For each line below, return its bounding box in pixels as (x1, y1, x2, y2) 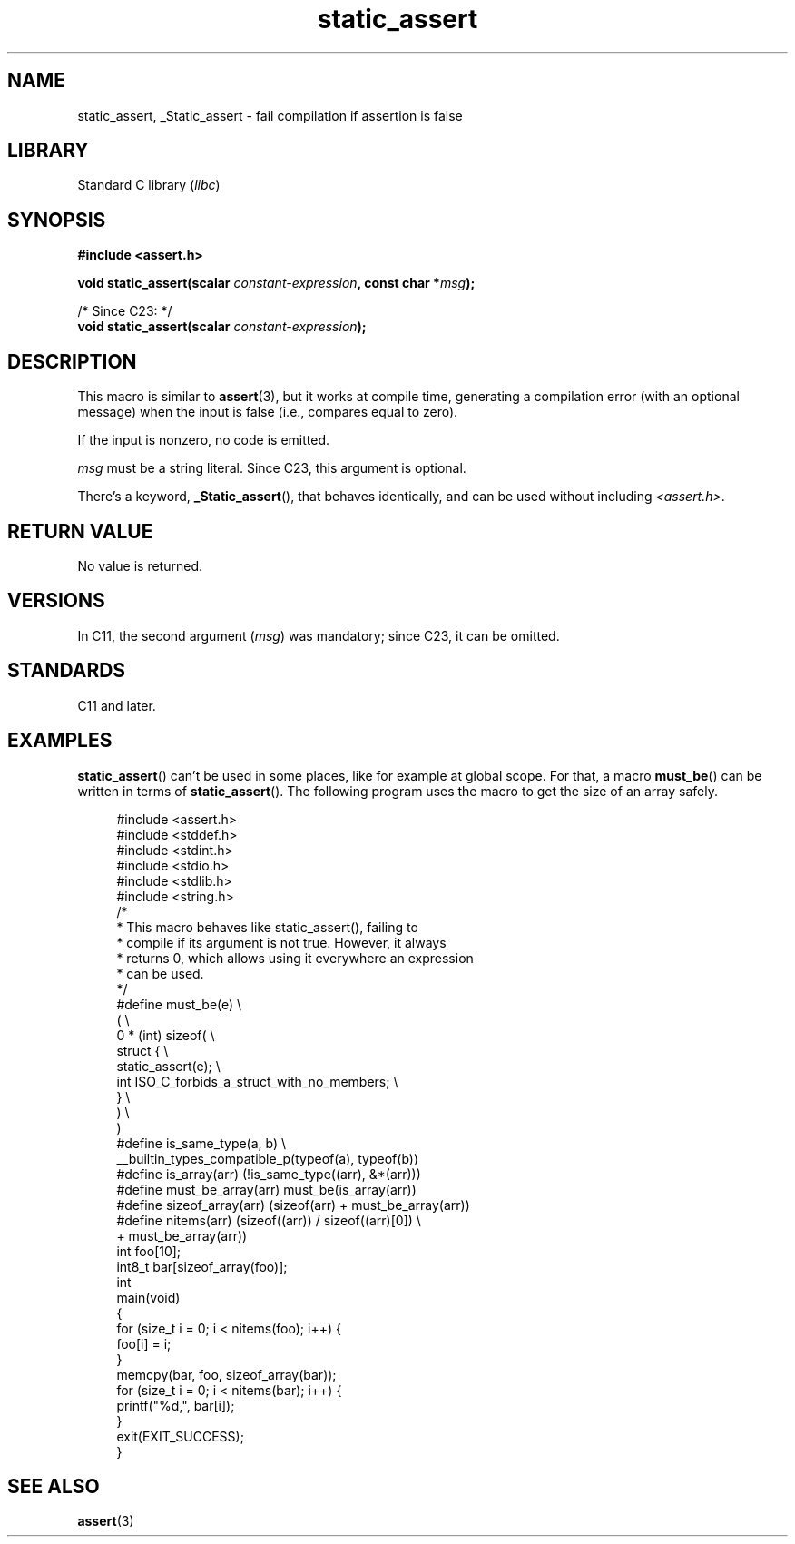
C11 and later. (77, 697, 156, 713)
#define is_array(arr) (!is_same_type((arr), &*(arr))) (116, 1165, 421, 1182)
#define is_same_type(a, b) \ (116, 1135, 287, 1151)
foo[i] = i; (116, 1335, 172, 1352)
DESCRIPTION (7, 349, 137, 373)
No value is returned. (77, 557, 203, 574)
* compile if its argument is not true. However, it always (116, 934, 447, 950)
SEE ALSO (7, 1474, 100, 1498)
